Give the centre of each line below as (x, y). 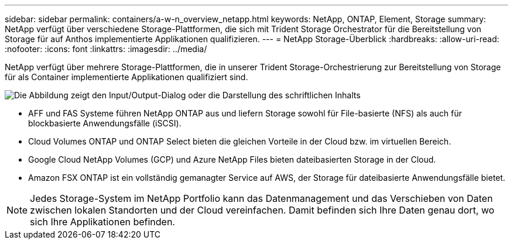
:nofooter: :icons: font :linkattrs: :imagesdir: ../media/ (106, 49)
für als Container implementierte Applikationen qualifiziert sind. (126, 77)
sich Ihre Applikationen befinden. (102, 222)
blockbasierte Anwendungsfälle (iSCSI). (105, 123)
